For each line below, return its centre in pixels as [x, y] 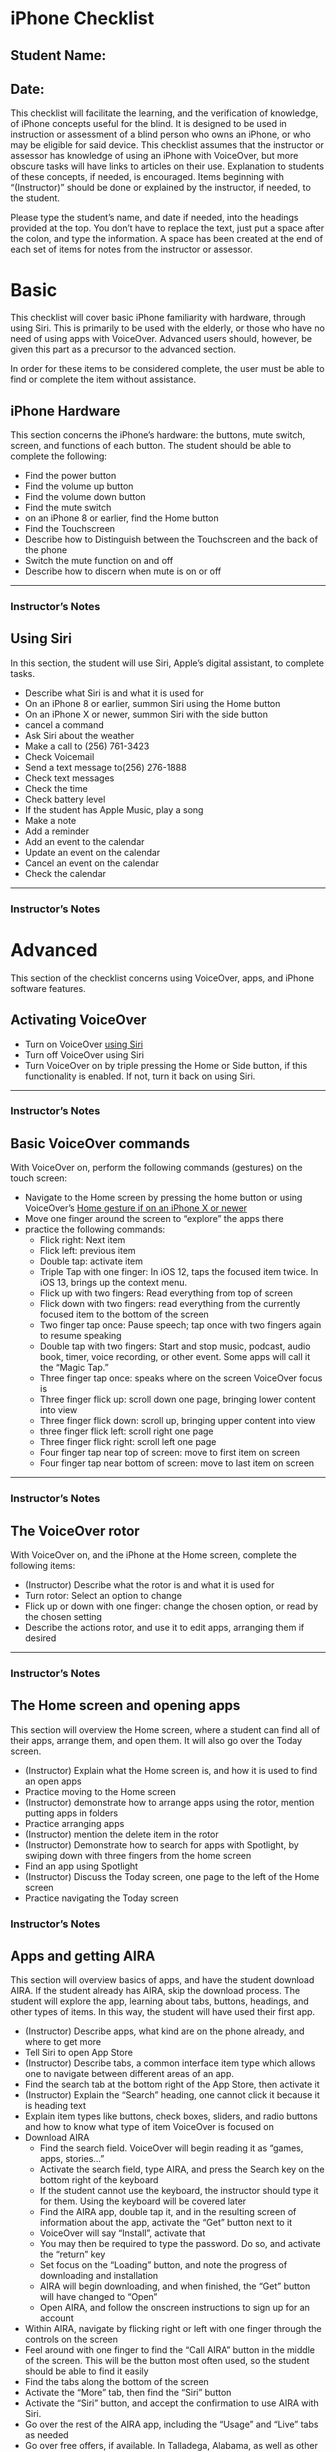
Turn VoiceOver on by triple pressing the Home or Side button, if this [166, 1065]
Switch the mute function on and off [99, 561]
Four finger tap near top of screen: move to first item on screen [169, 1453]
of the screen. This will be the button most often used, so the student [167, 2361]
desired [40, 1638]
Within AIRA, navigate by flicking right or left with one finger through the [173, 2329]
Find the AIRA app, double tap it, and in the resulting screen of [168, 2212]
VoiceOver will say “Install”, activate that [122, 2233]
